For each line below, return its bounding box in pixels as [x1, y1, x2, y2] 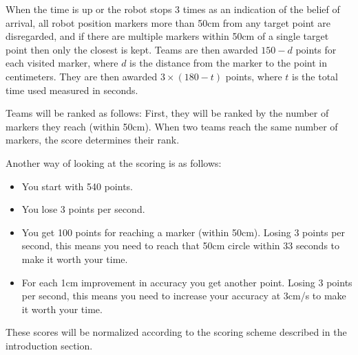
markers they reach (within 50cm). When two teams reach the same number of [6, 119, 338, 133]
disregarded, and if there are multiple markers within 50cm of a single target [6, 29, 329, 43]
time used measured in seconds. [6, 82, 138, 97]
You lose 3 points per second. [21, 202, 145, 216]
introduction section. [6, 338, 93, 352]
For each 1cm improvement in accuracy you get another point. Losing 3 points [21, 275, 352, 289]
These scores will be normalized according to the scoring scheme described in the [6, 325, 347, 339]
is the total [292, 69, 338, 83]
